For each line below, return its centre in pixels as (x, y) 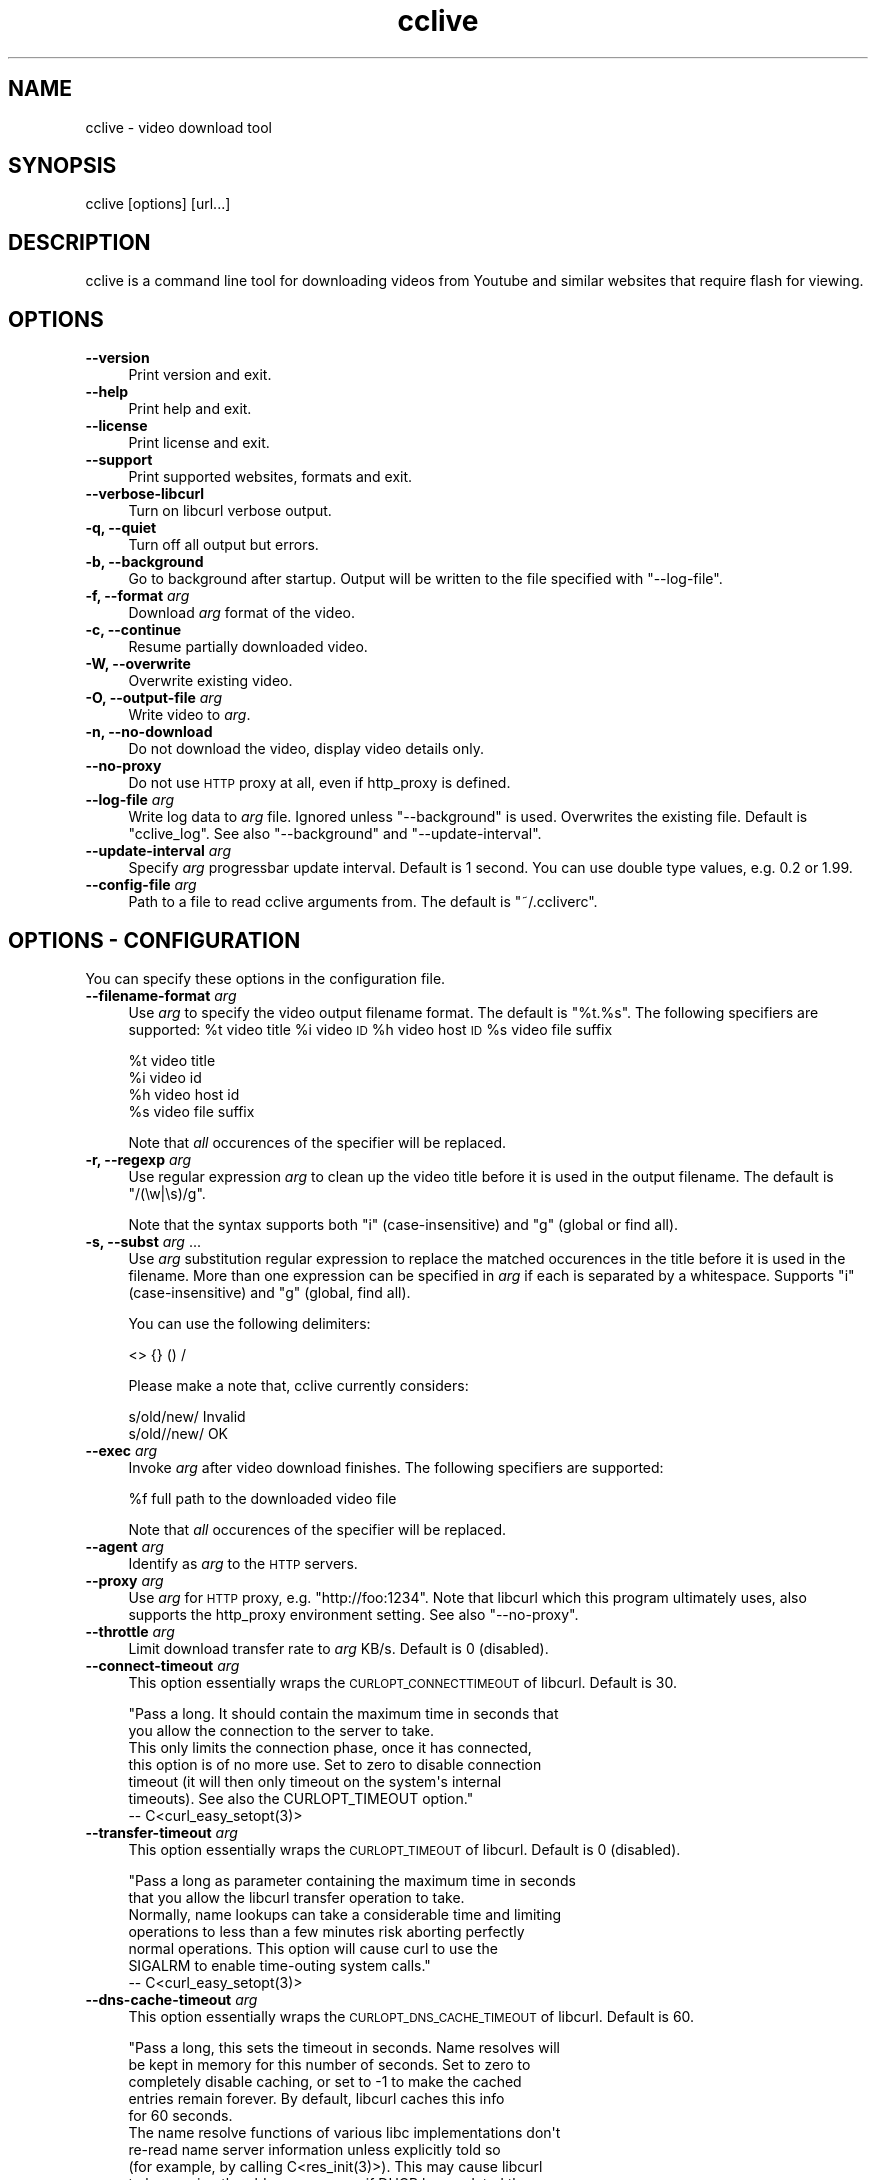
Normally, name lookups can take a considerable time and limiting (345, 1914)
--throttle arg (130, 1631)
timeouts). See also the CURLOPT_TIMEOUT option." (301, 1798)
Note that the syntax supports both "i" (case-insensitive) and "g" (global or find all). (403, 1224)
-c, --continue (133, 630)
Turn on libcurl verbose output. (230, 511)
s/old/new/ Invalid (187, 1416)
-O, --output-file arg (153, 698)
